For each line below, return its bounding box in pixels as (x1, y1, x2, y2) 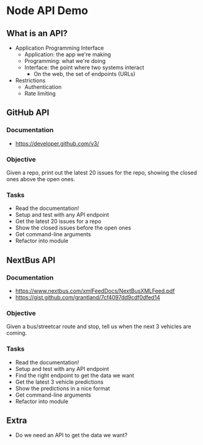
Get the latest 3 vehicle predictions (15, 378, 104, 386)
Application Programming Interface (15, 44, 104, 51)
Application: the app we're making (24, 51, 112, 58)
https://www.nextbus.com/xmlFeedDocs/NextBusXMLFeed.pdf (15, 287, 175, 294)
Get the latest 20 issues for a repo (15, 218, 102, 225)
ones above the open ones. (6, 175, 75, 182)
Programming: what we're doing (24, 58, 106, 64)
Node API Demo (6, 4, 88, 18)
